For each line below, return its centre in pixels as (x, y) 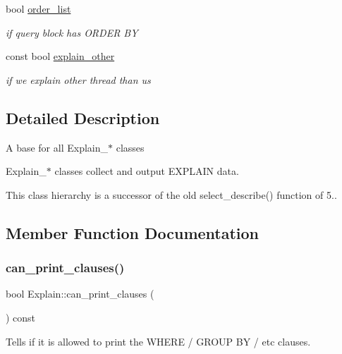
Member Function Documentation (133, 232)
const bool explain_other (60, 56)
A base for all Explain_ (57, 147)
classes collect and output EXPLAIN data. (147, 171)
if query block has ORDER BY (72, 32)
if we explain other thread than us (78, 79)
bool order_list (38, 8)
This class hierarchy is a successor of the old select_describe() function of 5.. (171, 194)
